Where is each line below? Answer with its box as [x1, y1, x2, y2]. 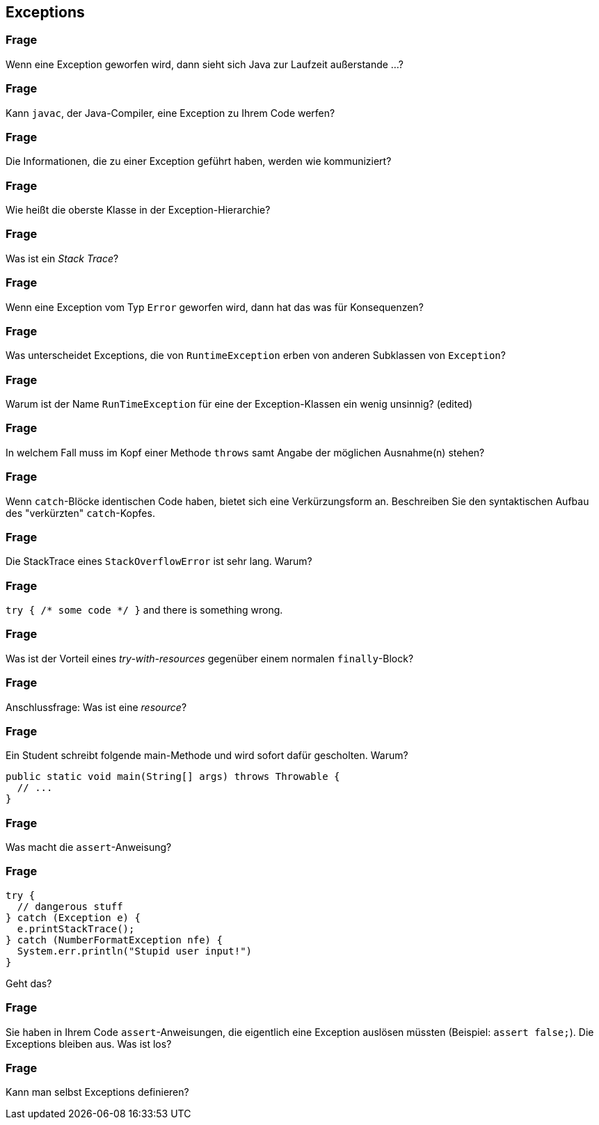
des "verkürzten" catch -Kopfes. [6, 506, 155, 519]
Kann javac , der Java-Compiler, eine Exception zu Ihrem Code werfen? [6, 106, 335, 119]
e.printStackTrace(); [17, 923, 135, 934]
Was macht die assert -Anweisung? [6, 841, 172, 854]
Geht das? [6, 977, 52, 989]
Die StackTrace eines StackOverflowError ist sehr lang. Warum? [6, 555, 312, 568]
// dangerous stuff [17, 900, 123, 912]
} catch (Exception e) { [6, 911, 141, 923]
